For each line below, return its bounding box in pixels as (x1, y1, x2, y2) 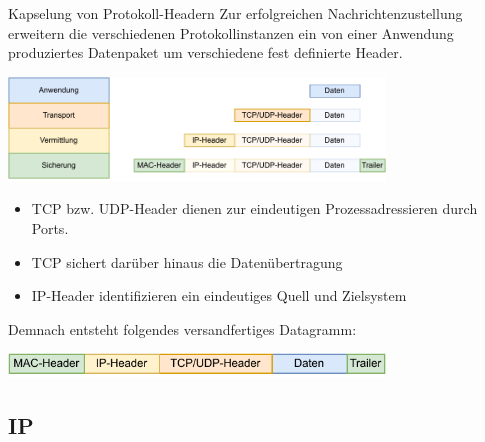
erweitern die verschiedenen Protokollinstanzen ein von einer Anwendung (8, 22, 454, 43)
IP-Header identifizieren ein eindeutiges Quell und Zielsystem (31, 285, 407, 306)
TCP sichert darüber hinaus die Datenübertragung (31, 251, 343, 272)
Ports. (31, 218, 69, 239)
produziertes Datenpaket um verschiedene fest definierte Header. (8, 42, 403, 63)
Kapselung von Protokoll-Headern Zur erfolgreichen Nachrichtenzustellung (8, 3, 463, 23)
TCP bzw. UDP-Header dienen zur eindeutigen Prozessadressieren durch (31, 198, 478, 219)
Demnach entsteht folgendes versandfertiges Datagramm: (8, 318, 357, 339)
